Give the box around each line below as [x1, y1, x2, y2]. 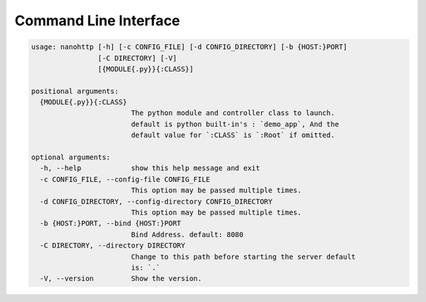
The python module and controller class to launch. [130, 109, 335, 117]
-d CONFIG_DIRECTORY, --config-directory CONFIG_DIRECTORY [39, 197, 273, 206]
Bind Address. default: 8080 [130, 229, 244, 239]
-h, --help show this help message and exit [39, 164, 260, 173]
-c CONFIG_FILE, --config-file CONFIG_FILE [39, 174, 211, 184]
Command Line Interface [14, 12, 181, 29]
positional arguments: [31, 87, 119, 95]
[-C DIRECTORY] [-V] [97, 54, 177, 62]
